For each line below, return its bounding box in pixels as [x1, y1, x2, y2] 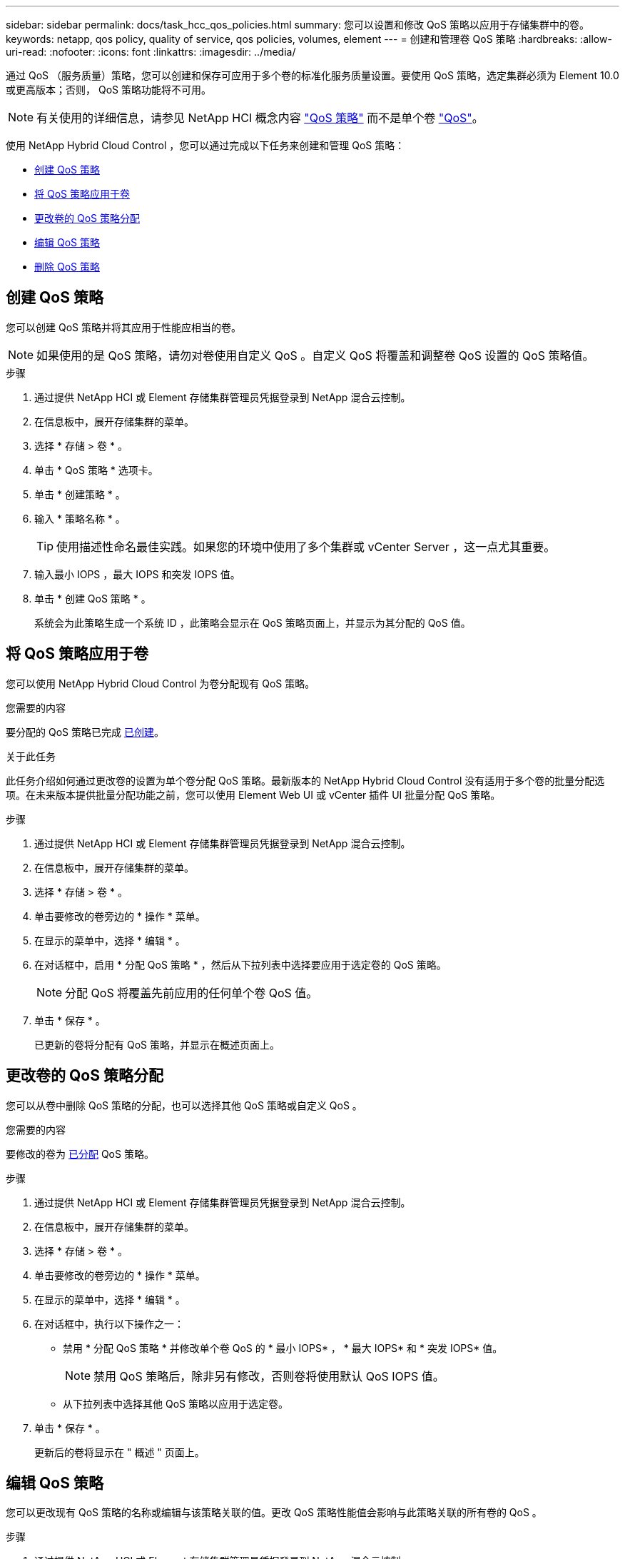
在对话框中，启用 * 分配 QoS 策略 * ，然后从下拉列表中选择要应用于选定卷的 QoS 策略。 [34, 958, 447, 971]
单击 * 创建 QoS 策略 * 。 [34, 592, 151, 605]
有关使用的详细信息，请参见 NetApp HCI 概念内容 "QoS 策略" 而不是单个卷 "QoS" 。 [36, 111, 484, 125]
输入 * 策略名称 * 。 [34, 512, 126, 525]
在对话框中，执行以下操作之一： [34, 1317, 184, 1330]
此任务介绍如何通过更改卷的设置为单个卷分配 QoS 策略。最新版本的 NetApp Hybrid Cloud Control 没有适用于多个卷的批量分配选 [6, 774, 605, 787]
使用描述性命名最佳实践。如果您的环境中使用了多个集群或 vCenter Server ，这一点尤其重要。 [56, 539, 556, 554]
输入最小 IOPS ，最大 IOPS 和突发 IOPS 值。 [34, 567, 240, 580]
